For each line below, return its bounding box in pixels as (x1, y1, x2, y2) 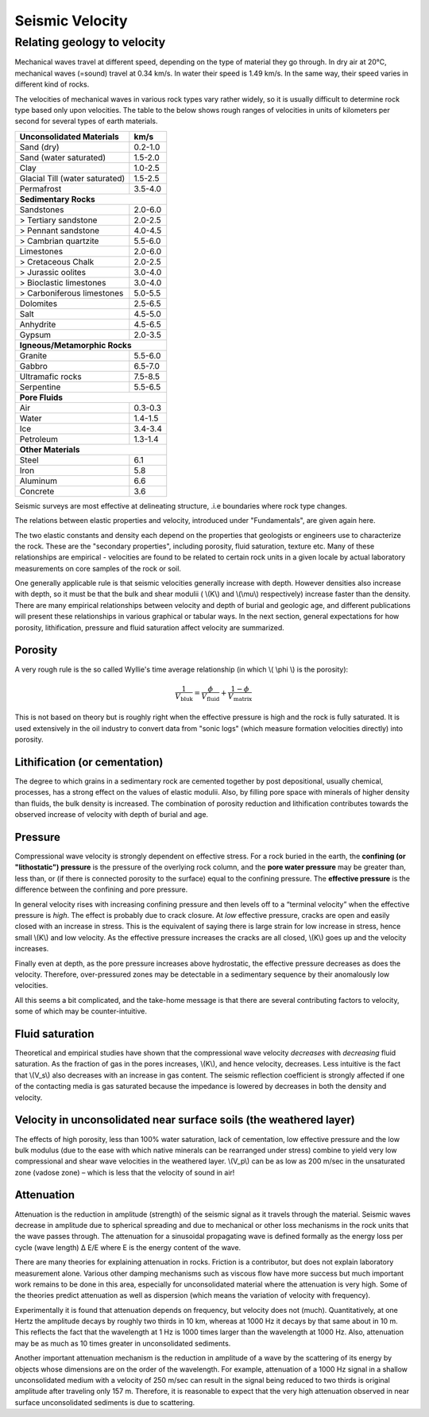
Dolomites (19, 298, 58, 309)
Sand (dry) (19, 141, 60, 153)
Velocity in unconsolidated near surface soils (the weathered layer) (14, 1113, 355, 1127)
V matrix (227, 691, 253, 703)
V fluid (201, 691, 220, 703)
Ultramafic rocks (19, 370, 83, 381)
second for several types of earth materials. (14, 116, 158, 126)
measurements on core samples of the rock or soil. (14, 563, 182, 573)
